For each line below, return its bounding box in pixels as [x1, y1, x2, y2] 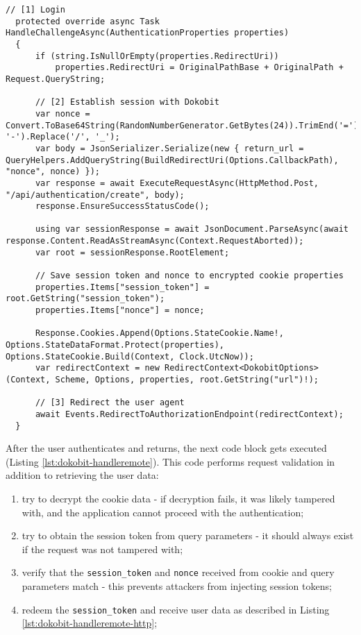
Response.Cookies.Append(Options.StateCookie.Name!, [35, 328, 284, 339]
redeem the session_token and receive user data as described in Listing [22, 602, 330, 616]
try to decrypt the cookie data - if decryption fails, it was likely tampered [22, 491, 335, 506]
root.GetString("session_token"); [6, 294, 165, 304]
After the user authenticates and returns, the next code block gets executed [6, 441, 327, 455]
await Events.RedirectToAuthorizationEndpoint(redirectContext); [35, 409, 344, 419]
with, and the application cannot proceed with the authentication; [22, 505, 304, 519]
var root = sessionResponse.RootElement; [35, 247, 230, 257]
